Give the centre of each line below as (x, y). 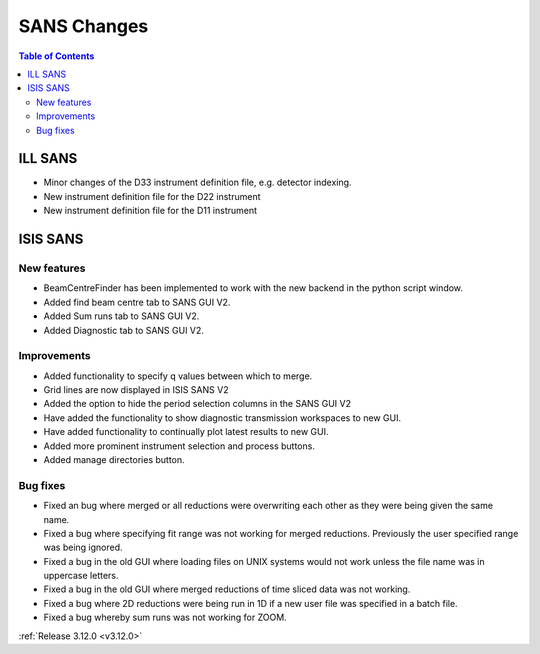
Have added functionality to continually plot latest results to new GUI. (186, 432)
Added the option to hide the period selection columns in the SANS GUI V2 (197, 404)
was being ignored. (83, 547)
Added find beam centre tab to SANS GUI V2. (137, 302)
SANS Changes (83, 26)
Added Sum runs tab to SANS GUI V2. (121, 316)
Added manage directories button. (114, 459)
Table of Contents (56, 56)
